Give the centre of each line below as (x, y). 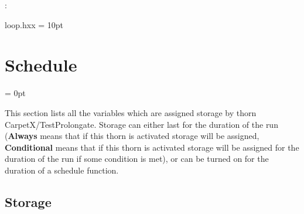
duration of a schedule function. (62, 170)
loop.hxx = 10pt (34, 24)
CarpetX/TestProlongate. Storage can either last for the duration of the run (141, 124)
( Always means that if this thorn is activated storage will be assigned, (132, 136)
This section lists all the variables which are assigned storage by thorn (131, 112)
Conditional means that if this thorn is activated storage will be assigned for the (152, 147)
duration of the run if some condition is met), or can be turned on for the (137, 159)
